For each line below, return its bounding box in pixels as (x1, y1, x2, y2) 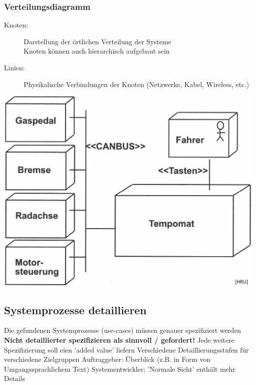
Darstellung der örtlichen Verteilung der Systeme (24, 36, 171, 46)
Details (4, 373, 25, 384)
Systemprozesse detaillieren (4, 302, 147, 317)
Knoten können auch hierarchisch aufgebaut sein (24, 46, 170, 56)
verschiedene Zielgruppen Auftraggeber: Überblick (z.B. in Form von (4, 354, 211, 364)
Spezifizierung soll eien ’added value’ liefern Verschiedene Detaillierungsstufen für (4, 344, 249, 355)
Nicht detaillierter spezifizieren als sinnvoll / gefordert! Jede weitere (4, 334, 234, 345)
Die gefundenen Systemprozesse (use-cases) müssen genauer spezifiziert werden (4, 325, 241, 335)
